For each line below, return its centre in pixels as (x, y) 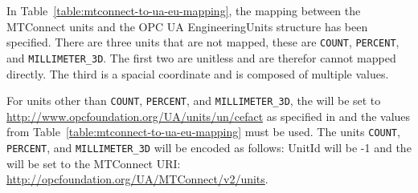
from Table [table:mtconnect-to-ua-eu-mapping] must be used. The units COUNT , (203, 132)
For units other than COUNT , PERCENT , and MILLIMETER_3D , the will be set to (194, 101)
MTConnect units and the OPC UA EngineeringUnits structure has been (187, 26)
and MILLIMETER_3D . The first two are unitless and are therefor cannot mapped (201, 57)
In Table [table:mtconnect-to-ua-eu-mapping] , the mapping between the (184, 10)
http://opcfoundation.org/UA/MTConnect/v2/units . (137, 179)
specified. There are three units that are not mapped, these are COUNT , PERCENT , (203, 42)
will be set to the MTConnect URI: (94, 163)
